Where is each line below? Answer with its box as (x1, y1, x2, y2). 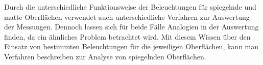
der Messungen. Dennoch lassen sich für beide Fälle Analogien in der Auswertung (4, 21, 259, 32)
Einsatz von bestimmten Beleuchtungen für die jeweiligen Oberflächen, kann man (4, 41, 259, 52)
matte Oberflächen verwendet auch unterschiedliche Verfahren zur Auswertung (4, 11, 250, 22)
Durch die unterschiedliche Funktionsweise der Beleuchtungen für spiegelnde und (4, 2, 256, 12)
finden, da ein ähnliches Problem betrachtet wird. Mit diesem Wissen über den (4, 31, 251, 42)
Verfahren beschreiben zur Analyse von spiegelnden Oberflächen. (4, 51, 206, 61)
